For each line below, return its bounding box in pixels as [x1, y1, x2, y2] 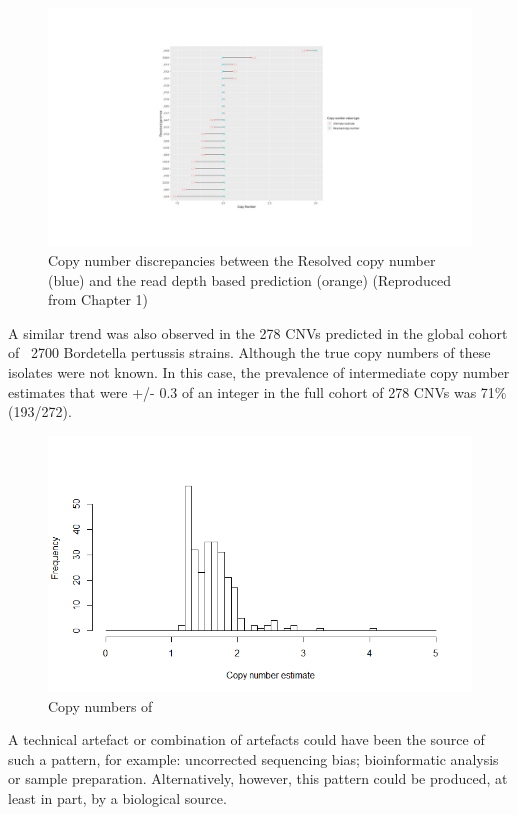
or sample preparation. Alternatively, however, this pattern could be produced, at [8, 768, 508, 789]
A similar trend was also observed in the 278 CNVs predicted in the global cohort [8, 322, 508, 343]
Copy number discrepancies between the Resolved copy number [48, 250, 436, 271]
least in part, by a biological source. [8, 787, 227, 808]
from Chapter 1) [48, 289, 149, 310]
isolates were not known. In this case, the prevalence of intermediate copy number [8, 362, 510, 383]
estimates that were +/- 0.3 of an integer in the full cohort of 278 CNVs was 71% [8, 381, 507, 402]
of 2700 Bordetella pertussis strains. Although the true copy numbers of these [8, 342, 491, 363]
